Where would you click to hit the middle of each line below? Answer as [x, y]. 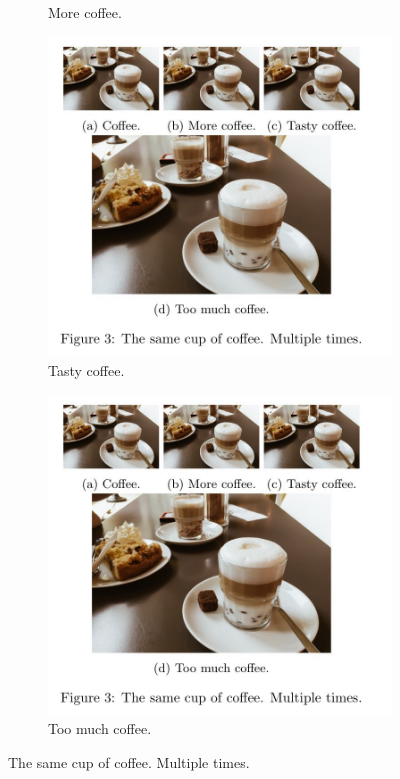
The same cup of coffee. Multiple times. [129, 761]
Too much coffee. [100, 728]
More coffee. [85, 12]
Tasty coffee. [86, 370]
